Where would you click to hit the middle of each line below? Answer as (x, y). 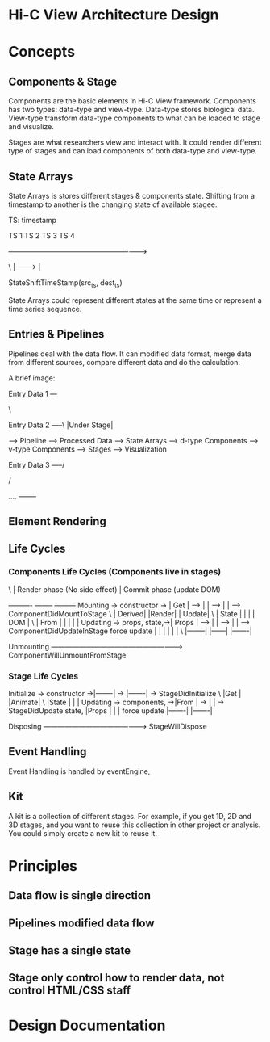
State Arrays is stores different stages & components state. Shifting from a (132, 196)
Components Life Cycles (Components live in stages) (115, 572)
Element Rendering (57, 521)
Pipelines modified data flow (81, 923)
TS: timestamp (33, 220)
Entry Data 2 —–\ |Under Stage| (61, 425)
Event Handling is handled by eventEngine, (79, 771)
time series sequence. (45, 309)
